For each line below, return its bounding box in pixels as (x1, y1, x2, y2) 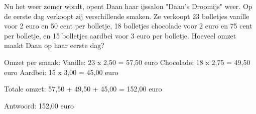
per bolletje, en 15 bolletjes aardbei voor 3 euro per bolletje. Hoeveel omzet (4, 30, 236, 40)
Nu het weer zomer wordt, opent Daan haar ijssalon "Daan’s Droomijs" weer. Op (4, 1, 252, 11)
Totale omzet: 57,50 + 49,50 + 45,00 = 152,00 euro (4, 83, 162, 94)
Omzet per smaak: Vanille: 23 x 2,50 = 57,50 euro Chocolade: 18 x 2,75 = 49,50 (4, 56, 250, 67)
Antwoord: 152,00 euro (4, 100, 74, 110)
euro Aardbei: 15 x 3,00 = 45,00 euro (4, 66, 118, 77)
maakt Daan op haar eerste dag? (4, 40, 104, 50)
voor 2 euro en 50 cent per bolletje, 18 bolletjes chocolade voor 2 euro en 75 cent (4, 20, 252, 31)
